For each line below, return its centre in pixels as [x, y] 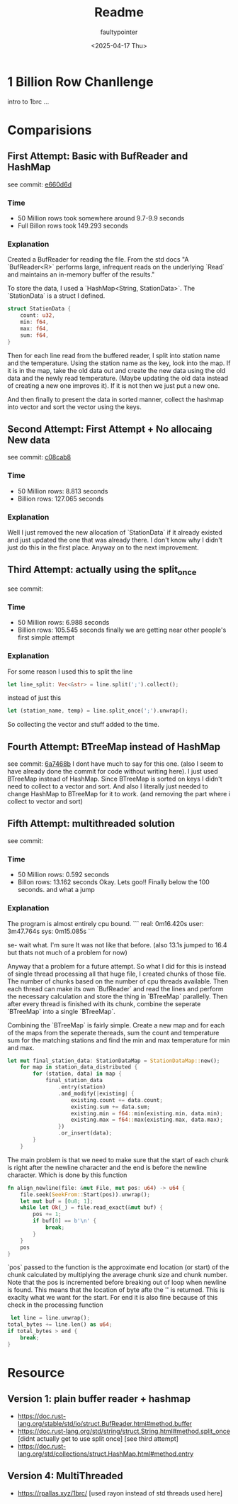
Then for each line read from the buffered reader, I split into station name [114, 355]
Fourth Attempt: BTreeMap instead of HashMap [114, 746]
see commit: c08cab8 [39, 457]
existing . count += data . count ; [117, 1100]
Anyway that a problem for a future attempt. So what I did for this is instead [117, 966]
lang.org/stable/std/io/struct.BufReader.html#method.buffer [105, 1423]
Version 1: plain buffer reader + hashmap [99, 1399]
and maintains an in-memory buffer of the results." [81, 274]
